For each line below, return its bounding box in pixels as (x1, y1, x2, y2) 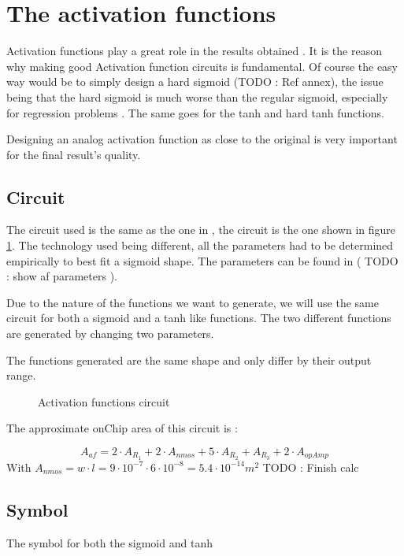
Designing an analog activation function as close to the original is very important (6, 131, 398, 147)
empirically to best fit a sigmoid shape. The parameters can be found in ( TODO (6, 252, 398, 269)
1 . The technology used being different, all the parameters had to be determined (6, 237, 394, 254)
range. (6, 367, 36, 384)
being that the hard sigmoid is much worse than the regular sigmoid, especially (6, 88, 388, 105)
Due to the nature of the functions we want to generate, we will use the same (6, 294, 379, 310)
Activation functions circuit (38, 393, 170, 410)
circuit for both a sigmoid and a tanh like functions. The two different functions (6, 310, 391, 326)
